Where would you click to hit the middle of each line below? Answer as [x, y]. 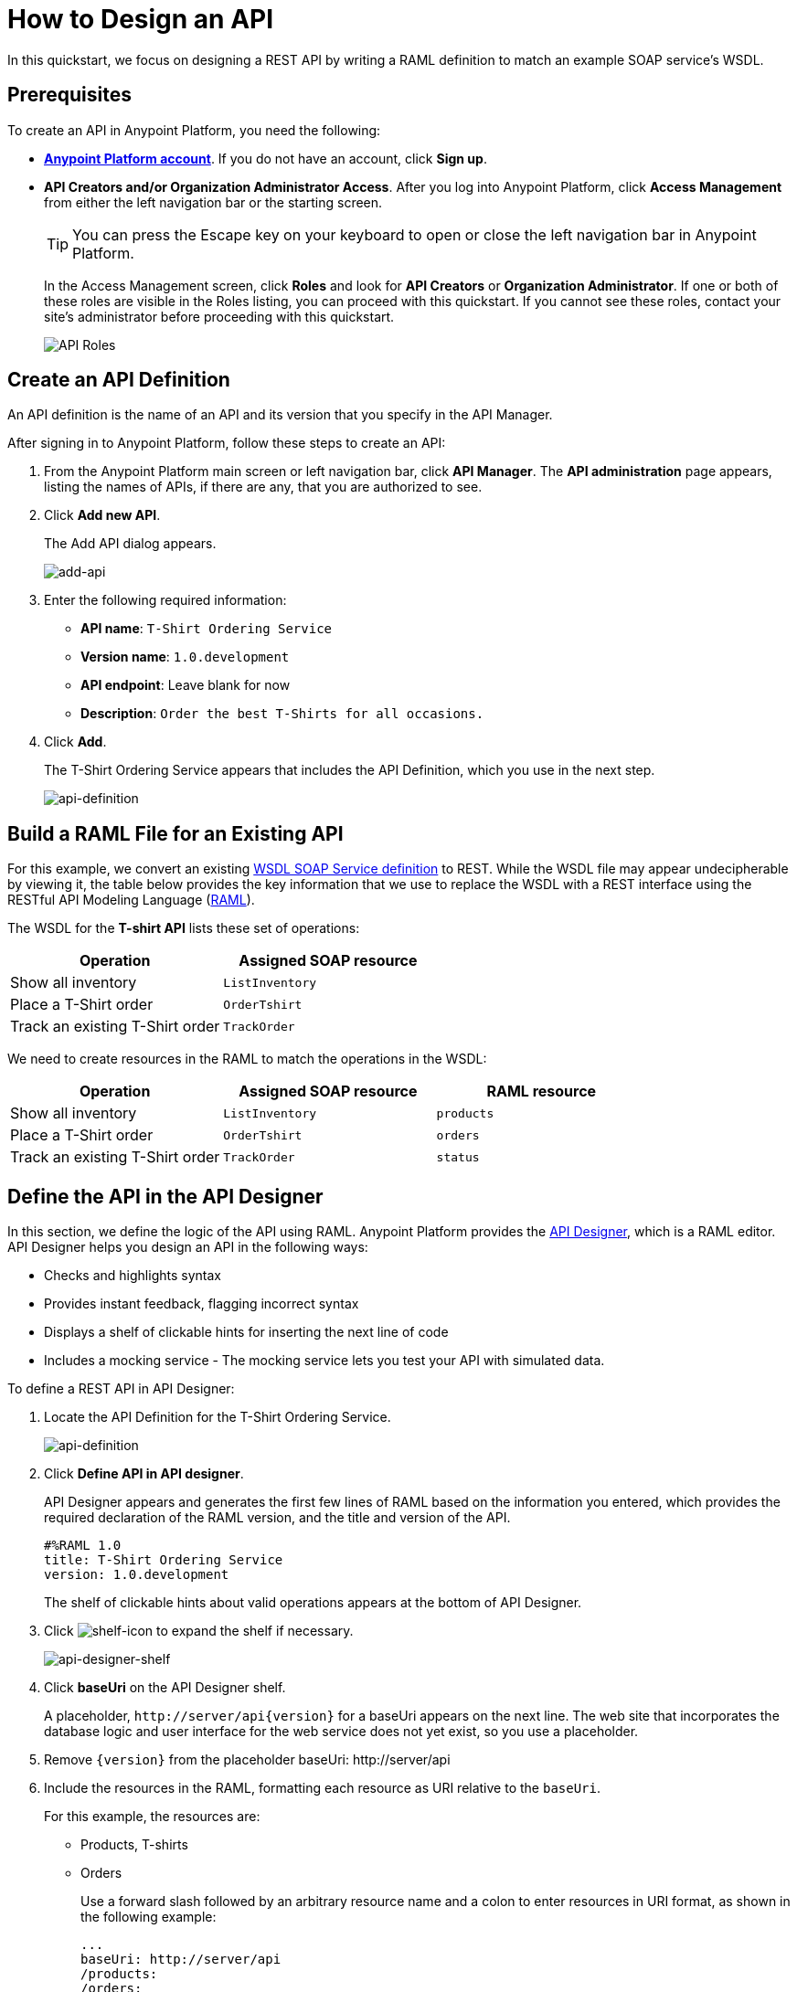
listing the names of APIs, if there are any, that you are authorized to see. [263, 487]
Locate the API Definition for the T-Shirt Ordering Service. [218, 1417]
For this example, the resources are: [152, 1817]
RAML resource [542, 1091]
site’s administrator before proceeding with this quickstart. [219, 316]
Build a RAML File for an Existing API [175, 833]
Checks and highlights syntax [133, 1276]
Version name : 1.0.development [185, 657]
